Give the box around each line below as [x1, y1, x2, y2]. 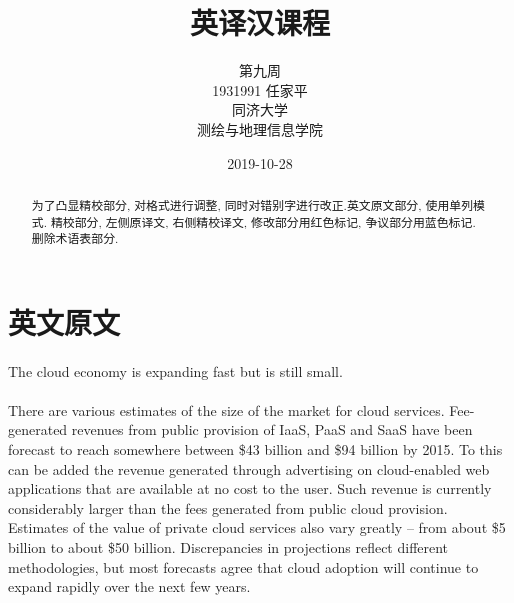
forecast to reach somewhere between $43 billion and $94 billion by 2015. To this [8, 439, 503, 460]
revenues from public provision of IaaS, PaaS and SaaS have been [71, 419, 473, 440]
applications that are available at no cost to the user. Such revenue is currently [8, 478, 492, 499]
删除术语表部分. [31, 230, 119, 247]
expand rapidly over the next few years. [8, 576, 251, 597]
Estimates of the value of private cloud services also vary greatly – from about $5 [8, 517, 506, 538]
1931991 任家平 [212, 79, 308, 100]
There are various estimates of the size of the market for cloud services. [8, 399, 445, 420]
